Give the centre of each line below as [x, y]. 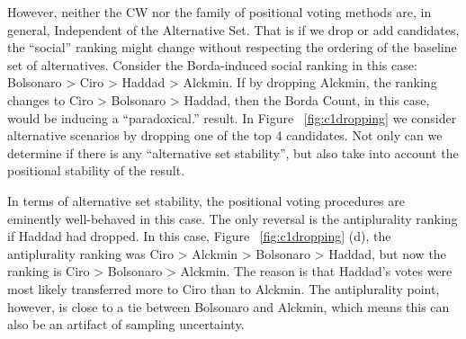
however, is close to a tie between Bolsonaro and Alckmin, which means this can [229, 306]
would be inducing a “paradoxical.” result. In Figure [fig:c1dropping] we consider [232, 117]
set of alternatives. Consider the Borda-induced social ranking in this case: [212, 64]
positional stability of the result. [96, 170]
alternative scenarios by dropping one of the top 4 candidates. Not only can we [225, 135]
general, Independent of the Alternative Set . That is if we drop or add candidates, [233, 29]
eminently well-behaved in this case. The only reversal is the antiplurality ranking [233, 218]
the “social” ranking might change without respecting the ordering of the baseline [232, 47]
